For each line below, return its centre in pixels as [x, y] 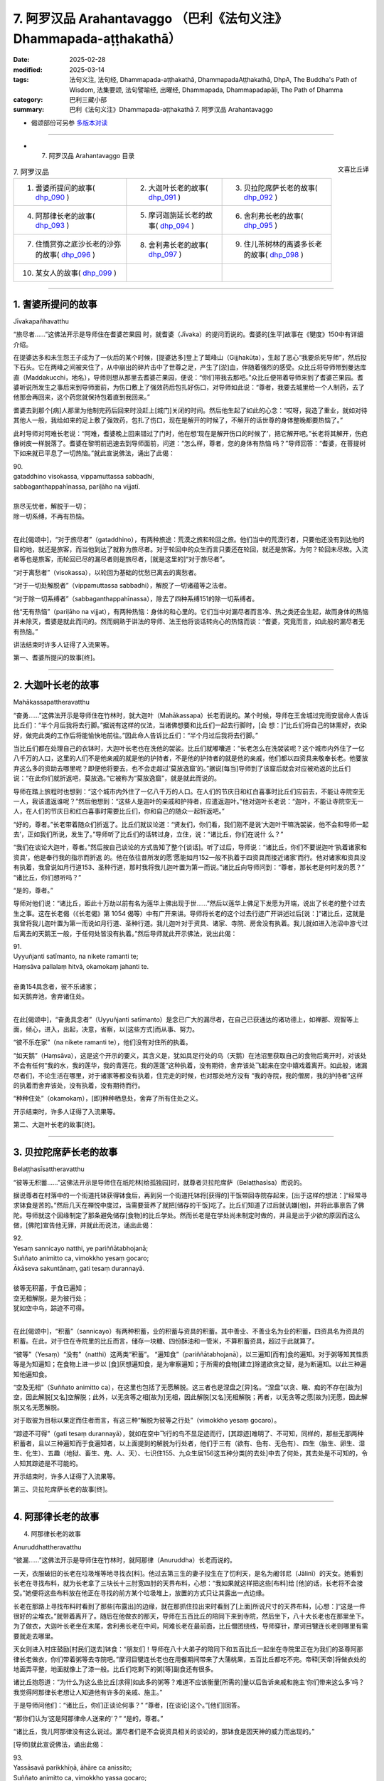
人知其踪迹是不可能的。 [47, 1463]
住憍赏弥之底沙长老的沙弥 [78, 244]
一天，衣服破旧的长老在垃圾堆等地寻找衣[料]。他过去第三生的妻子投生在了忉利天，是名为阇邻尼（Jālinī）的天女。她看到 [188, 1573]
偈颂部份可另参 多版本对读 [69, 123]
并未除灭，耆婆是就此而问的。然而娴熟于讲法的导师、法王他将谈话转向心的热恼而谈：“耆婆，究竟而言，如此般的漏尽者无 [189, 622]
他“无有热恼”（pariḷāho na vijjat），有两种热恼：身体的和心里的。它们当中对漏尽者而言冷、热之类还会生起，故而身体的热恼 [191, 611]
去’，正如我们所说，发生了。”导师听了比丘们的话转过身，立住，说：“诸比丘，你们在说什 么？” [148, 834]
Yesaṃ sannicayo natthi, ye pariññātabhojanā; [81, 1248]
